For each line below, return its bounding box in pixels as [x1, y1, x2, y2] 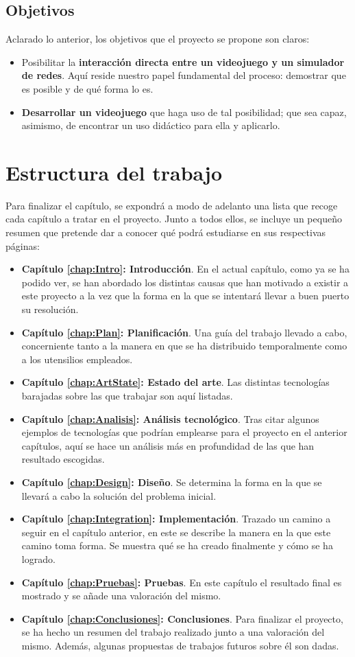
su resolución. [21, 302, 79, 316]
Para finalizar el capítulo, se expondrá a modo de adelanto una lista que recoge [5, 198, 338, 212]
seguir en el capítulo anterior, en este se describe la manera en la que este [21, 525, 331, 539]
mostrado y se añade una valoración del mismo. [21, 588, 221, 603]
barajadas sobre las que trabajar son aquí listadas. [21, 389, 233, 403]
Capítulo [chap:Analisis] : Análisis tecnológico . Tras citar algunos [21, 411, 319, 426]
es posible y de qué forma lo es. [21, 81, 154, 95]
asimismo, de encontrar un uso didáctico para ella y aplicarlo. [21, 118, 280, 132]
